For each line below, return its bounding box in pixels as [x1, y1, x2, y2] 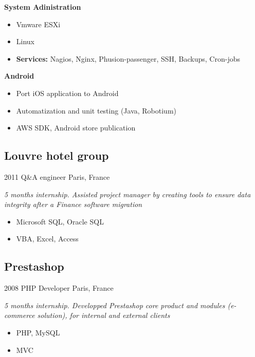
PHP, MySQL [16, 327, 60, 337]
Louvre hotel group [4, 147, 109, 163]
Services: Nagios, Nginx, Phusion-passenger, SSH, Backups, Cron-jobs [16, 53, 240, 64]
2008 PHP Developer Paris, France [4, 283, 114, 293]
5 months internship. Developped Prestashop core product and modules [4, 299, 225, 310]
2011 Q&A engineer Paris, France [4, 171, 110, 182]
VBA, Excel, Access [16, 233, 79, 244]
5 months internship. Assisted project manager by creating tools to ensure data [4, 189, 251, 199]
